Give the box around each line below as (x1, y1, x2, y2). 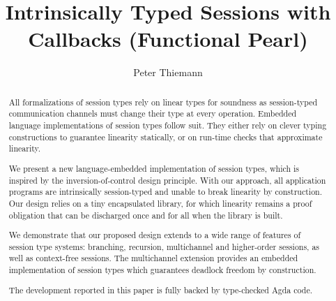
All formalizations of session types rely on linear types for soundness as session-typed (8, 96, 318, 108)
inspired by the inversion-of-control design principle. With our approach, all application (8, 174, 326, 186)
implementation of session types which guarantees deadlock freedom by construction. (8, 264, 316, 276)
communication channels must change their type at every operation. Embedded (8, 108, 297, 119)
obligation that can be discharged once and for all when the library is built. (8, 209, 283, 221)
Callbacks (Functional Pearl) (28, 24, 308, 53)
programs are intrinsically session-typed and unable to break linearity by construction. (8, 186, 323, 198)
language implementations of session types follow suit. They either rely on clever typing (8, 119, 327, 131)
